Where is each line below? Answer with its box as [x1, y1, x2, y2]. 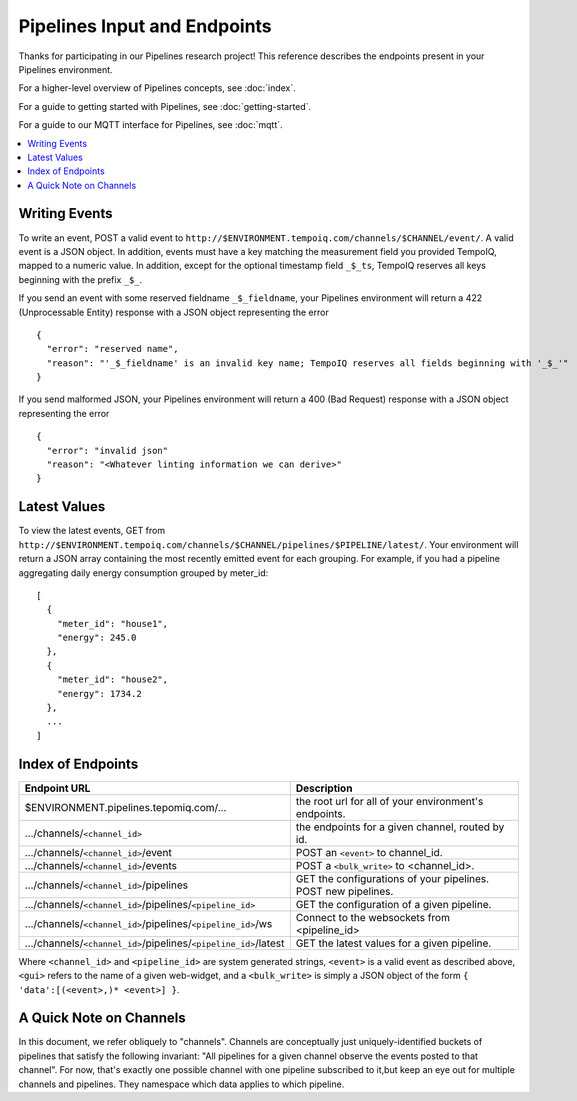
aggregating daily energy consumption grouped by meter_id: [18, 566, 269, 579]
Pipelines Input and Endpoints [18, 15, 272, 37]
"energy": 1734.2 [56, 688, 142, 699]
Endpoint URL [24, 781, 91, 795]
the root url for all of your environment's [295, 794, 484, 808]
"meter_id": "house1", [56, 618, 169, 629]
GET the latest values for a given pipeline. [295, 936, 492, 950]
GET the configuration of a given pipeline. [295, 897, 492, 911]
